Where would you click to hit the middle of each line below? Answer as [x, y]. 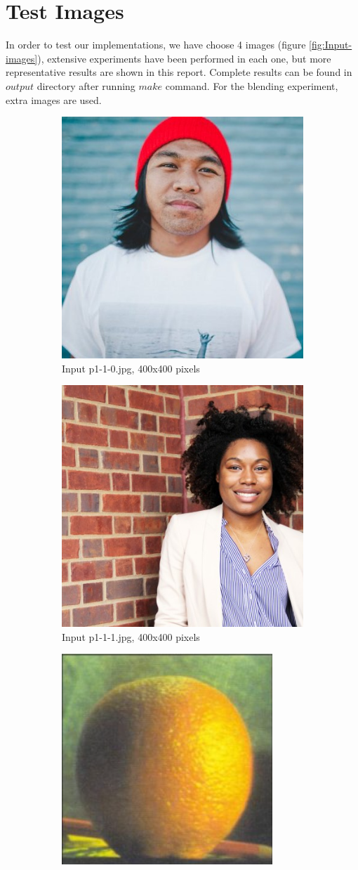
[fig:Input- [331, 45]
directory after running [86, 85]
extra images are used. [54, 99]
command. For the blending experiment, [252, 85]
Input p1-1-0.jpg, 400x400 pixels [131, 368]
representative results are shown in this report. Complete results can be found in [179, 72]
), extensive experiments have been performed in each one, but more [184, 58]
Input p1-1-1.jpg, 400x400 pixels [131, 636]
